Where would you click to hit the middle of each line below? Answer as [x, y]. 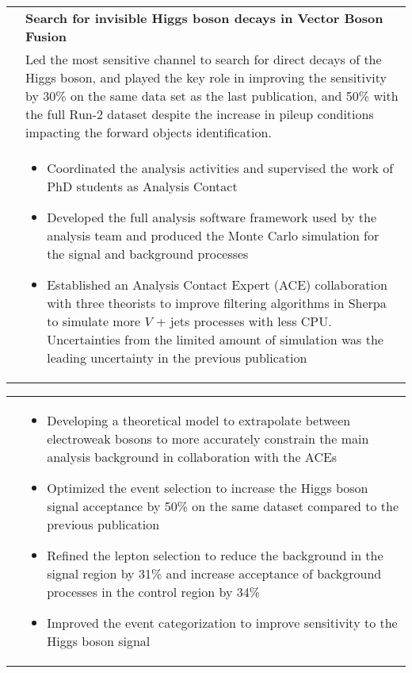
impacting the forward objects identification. [149, 132]
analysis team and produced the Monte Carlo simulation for [213, 235]
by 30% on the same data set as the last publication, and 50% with [212, 96]
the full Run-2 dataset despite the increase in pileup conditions [200, 114]
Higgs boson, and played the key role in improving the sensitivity [206, 77]
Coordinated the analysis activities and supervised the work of [220, 168]
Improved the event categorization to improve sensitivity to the [222, 623]
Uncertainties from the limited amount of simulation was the [215, 339]
